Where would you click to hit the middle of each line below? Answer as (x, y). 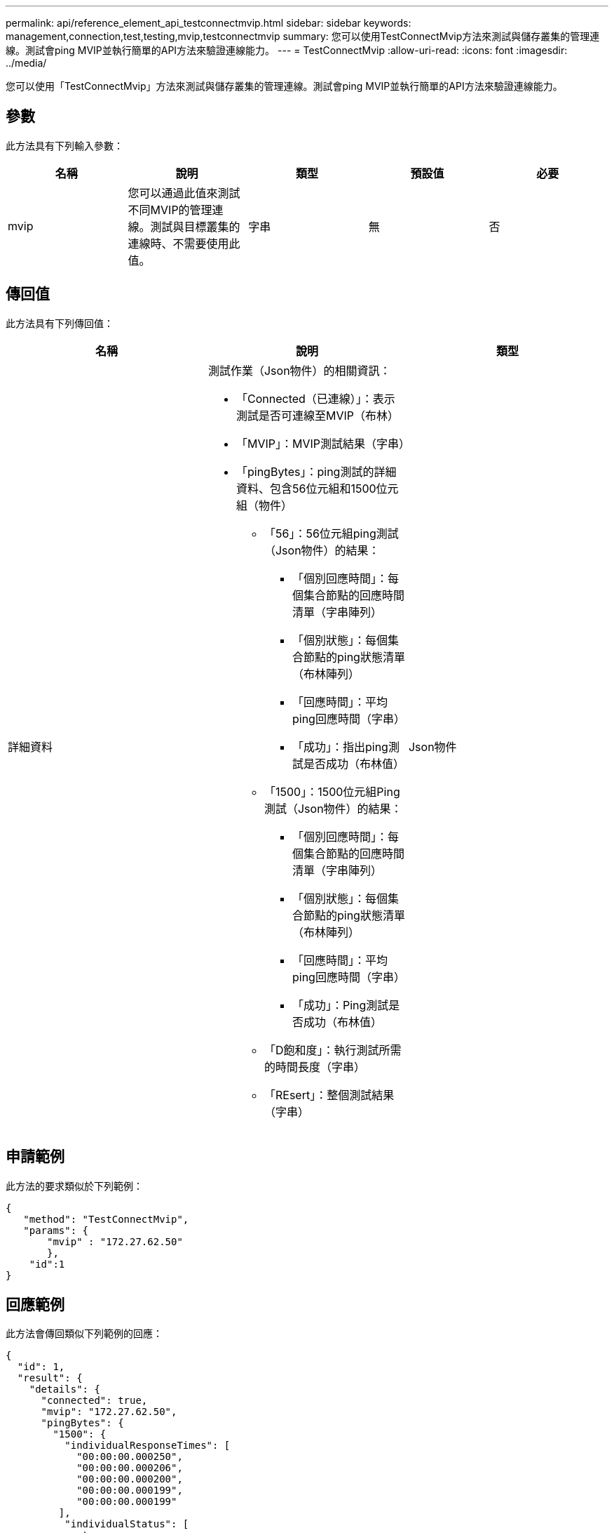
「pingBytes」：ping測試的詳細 (316, 471)
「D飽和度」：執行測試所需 (333, 1050)
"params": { (56, 1230)
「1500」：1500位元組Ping (332, 791)
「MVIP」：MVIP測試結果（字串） (323, 443)
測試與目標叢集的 (195, 226)
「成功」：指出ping (340, 746)
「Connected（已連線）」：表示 (315, 398)
